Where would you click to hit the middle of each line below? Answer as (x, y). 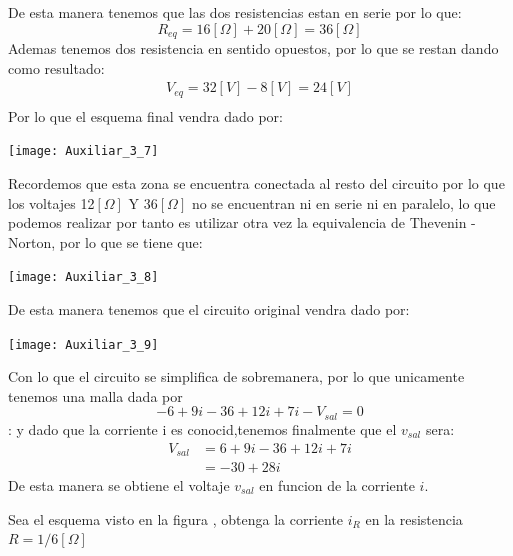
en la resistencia (414, 518)
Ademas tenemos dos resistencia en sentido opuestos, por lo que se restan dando (253, 48)
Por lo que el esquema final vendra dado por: (145, 115)
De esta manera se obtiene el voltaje (119, 485)
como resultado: (56, 67)
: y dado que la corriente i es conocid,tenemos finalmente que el (202, 428)
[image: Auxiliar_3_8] (83, 277)
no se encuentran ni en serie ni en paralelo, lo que (343, 202)
